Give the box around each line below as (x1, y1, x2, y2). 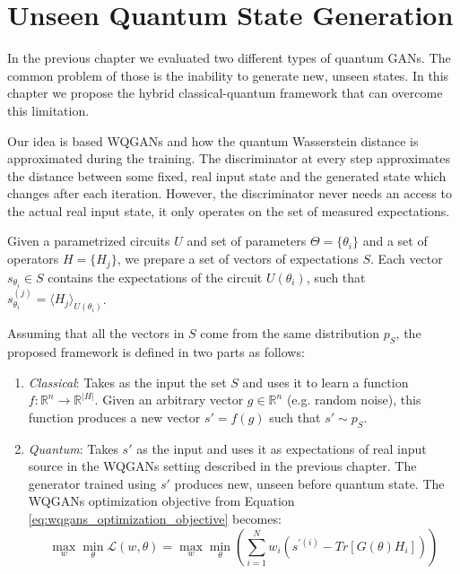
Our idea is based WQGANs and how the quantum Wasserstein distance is (7, 131, 419, 150)
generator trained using (28, 474, 157, 492)
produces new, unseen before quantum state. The (174, 474, 445, 492)
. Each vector (370, 249, 443, 268)
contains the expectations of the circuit (48, 267, 263, 286)
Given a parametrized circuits (7, 231, 170, 250)
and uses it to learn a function (242, 372, 409, 391)
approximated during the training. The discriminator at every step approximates (7, 149, 451, 168)
